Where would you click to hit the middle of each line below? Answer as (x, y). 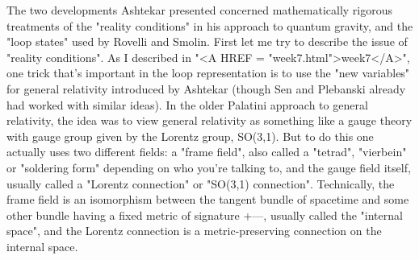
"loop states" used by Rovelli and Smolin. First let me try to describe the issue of (207, 41)
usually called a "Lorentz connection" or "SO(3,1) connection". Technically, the (201, 183)
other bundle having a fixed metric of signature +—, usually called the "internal (205, 215)
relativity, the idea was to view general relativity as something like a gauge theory (209, 120)
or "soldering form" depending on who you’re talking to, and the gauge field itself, (209, 167)
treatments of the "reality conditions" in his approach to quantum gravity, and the (210, 25)
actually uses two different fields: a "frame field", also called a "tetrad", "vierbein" (207, 152)
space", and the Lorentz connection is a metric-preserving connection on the (194, 231)
